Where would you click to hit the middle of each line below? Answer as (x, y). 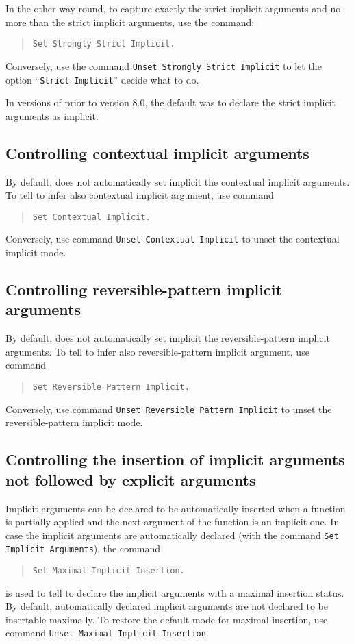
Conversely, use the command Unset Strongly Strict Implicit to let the (164, 65)
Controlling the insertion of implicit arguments (175, 459)
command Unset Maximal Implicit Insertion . (107, 633)
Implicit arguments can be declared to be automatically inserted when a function (176, 508)
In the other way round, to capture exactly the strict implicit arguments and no (173, 8)
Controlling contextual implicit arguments (157, 152)
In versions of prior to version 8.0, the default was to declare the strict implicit (171, 102)
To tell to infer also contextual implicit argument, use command (140, 195)
